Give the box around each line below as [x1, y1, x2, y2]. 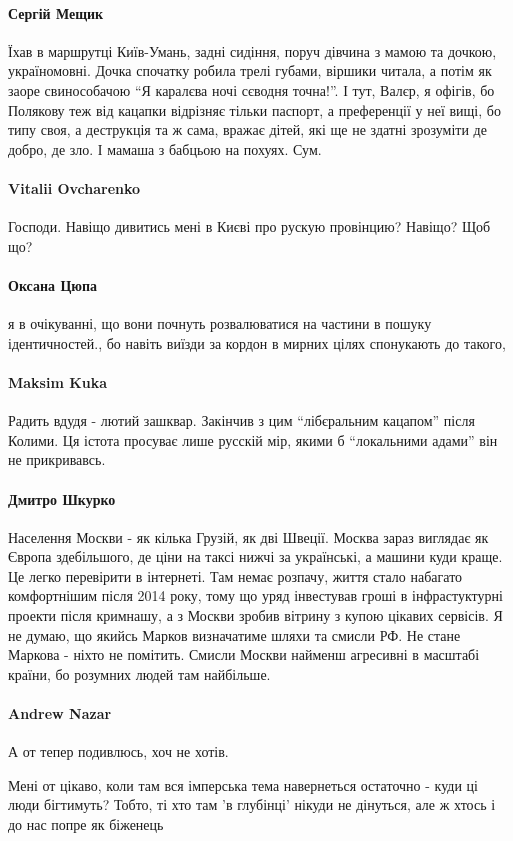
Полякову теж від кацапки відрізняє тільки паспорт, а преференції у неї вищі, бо [8, 99, 501, 120]
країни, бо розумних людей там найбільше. [8, 663, 271, 684]
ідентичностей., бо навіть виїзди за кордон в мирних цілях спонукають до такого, [8, 332, 506, 353]
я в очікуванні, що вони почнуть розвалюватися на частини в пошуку [8, 313, 432, 334]
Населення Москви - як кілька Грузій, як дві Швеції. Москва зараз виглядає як [8, 526, 489, 547]
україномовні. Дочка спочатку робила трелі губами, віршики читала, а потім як [8, 60, 492, 81]
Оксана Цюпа [8, 274, 98, 295]
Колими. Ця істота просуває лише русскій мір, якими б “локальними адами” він [8, 429, 498, 450]
